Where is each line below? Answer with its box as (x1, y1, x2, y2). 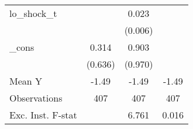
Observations (9, 91, 63, 104)
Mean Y (9, 74, 43, 88)
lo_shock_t (9, 6, 57, 20)
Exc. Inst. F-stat (9, 108, 77, 121)
